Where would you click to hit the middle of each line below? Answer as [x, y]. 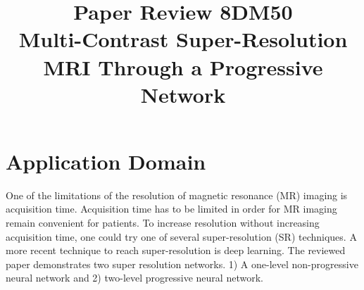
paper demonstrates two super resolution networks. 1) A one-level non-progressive [182, 264]
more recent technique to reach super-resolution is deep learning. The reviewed [176, 250]
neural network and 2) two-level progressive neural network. [134, 278]
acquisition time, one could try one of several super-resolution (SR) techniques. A [181, 236]
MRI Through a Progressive [183, 67]
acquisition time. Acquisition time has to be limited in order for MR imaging [171, 209]
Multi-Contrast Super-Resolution [183, 39]
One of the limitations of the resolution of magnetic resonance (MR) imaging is [177, 195]
